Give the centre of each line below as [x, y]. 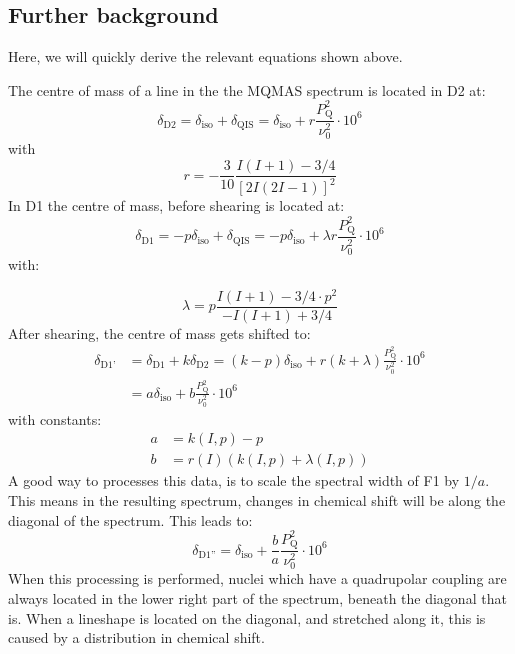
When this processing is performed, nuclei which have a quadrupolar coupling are [257, 578]
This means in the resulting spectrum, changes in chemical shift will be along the [257, 500]
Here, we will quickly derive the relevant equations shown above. [205, 56]
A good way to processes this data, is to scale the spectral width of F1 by [234, 480]
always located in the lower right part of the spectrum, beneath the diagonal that [257, 597]
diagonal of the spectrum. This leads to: [130, 519]
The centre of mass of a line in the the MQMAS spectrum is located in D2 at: [247, 89]
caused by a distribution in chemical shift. [136, 637]
